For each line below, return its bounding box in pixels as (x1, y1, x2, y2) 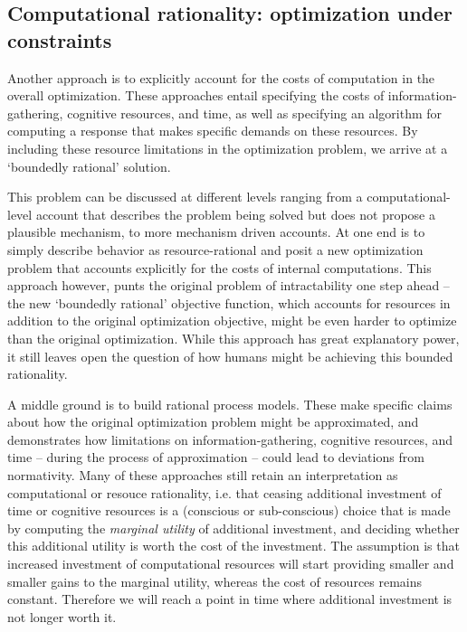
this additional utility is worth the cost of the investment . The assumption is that (7, 536, 460, 555)
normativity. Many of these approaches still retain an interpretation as (7, 466, 398, 485)
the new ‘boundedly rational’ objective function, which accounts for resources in (7, 293, 451, 312)
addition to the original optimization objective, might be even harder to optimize (7, 311, 457, 330)
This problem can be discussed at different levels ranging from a (7, 187, 363, 206)
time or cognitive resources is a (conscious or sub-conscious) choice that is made (7, 501, 451, 520)
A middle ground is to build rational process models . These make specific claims (7, 394, 453, 413)
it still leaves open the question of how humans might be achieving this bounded (7, 346, 453, 365)
